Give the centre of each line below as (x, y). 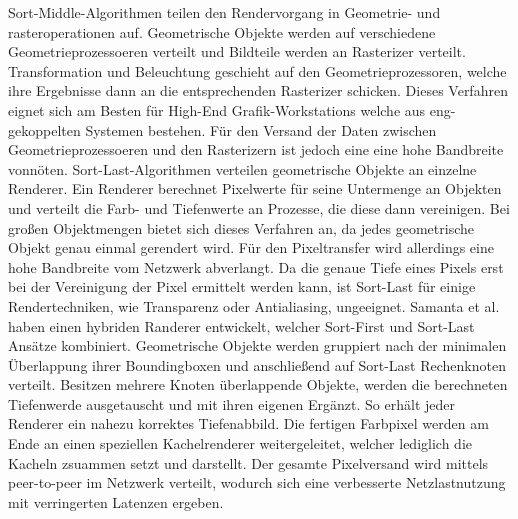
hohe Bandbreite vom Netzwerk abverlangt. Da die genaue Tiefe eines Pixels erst (256, 266)
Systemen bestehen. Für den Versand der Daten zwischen (261, 129)
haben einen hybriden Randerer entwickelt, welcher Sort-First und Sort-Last (241, 325)
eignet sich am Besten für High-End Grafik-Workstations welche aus (217, 109)
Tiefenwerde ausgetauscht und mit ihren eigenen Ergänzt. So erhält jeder (231, 403)
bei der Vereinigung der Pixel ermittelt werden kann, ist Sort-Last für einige (242, 286)
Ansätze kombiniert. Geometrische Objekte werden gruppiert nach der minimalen (257, 345)
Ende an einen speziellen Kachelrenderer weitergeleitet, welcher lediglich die (240, 443)
